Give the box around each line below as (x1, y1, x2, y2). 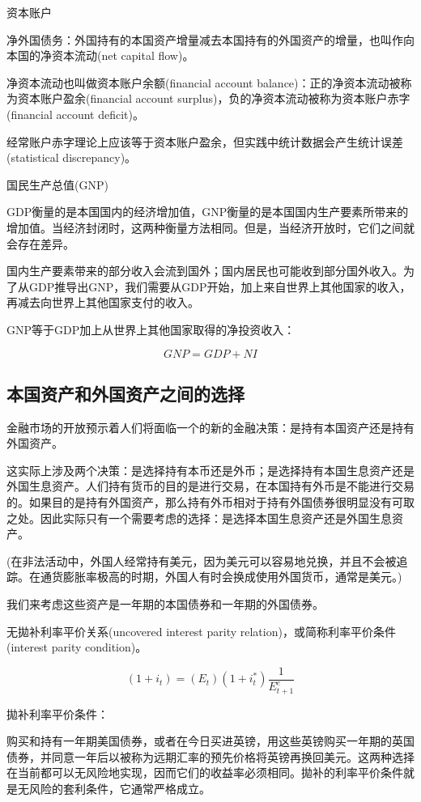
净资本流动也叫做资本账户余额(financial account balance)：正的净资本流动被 (6, 74, 401, 91)
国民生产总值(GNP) (6, 176, 108, 193)
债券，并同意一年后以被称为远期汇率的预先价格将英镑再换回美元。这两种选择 (6, 748, 415, 765)
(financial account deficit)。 (6, 105, 144, 122)
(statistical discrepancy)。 (6, 149, 137, 166)
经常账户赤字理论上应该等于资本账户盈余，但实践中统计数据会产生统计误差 (6, 133, 403, 150)
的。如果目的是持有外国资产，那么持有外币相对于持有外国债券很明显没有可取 (6, 494, 415, 511)
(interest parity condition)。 (6, 639, 147, 656)
